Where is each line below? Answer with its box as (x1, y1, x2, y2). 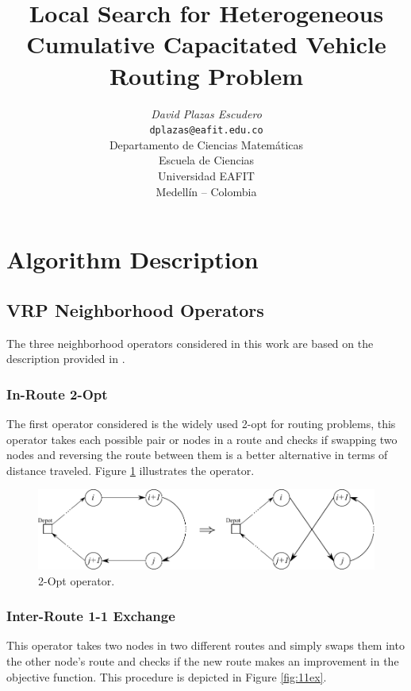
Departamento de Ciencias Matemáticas (109, 136, 304, 152)
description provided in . (6, 350, 125, 367)
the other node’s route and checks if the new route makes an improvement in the (6, 653, 399, 669)
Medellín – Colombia (156, 183, 257, 199)
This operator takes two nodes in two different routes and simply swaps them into (6, 637, 405, 654)
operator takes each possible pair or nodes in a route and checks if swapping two (6, 430, 398, 447)
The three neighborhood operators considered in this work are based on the (6, 334, 374, 351)
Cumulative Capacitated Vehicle (26, 28, 386, 60)
